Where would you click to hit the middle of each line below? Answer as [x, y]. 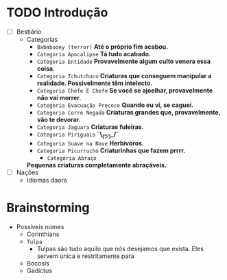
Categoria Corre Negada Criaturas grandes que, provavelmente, [129, 112]
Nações [27, 172]
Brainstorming [48, 208]
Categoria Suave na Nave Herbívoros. [91, 143]
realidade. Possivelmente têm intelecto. [95, 83]
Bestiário [29, 32]
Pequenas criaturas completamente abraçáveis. [97, 165]
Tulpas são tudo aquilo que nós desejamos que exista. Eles [120, 248]
